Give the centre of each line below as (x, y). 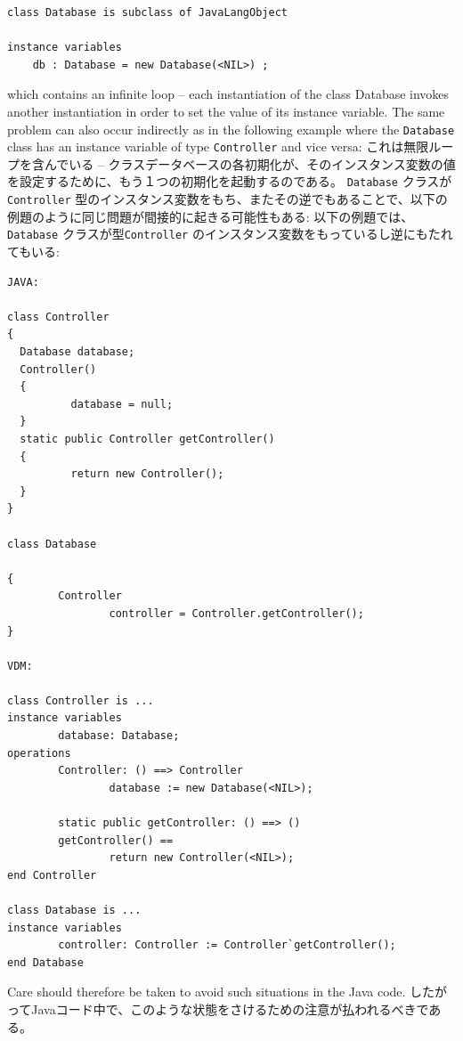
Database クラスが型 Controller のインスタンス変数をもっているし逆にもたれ (230, 234)
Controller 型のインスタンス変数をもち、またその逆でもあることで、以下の (227, 199)
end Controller (52, 875)
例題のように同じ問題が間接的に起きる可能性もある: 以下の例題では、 (211, 216)
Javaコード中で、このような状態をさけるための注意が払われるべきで (230, 1008)
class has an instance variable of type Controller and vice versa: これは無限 (218, 146)
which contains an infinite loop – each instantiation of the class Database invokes (228, 94)
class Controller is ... (81, 700)
